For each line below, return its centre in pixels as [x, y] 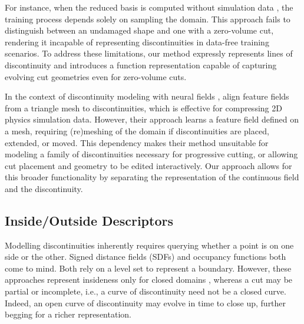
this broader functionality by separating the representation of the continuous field [152, 177]
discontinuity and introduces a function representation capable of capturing [141, 65]
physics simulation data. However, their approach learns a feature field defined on [152, 119]
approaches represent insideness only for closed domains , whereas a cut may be [149, 280]
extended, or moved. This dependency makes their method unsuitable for [137, 142]
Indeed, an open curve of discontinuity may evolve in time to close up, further [146, 302]
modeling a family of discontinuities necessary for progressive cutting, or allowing [151, 154]
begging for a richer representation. [68, 314]
